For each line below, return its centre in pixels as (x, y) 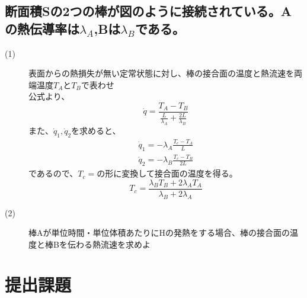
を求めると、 (96, 131)
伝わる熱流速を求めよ (109, 244)
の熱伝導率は (42, 28)
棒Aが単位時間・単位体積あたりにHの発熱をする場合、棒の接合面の (159, 233)
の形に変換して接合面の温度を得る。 (167, 173)
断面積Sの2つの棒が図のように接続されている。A (148, 11)
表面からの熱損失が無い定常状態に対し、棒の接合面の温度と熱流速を (161, 73)
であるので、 (53, 173)
